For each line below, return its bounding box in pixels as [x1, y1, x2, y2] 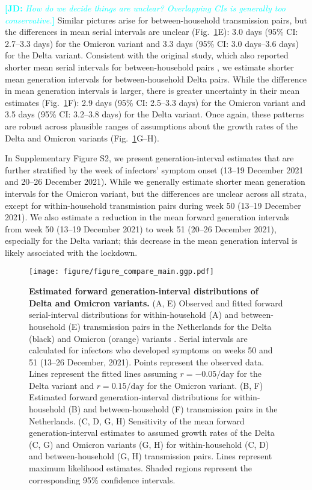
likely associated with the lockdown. [5, 246, 138, 258]
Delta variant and [29, 379, 94, 391]
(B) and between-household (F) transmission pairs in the [68, 403, 278, 415]
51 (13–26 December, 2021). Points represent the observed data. [29, 355, 265, 368]
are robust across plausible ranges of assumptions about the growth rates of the [5, 119, 298, 132]
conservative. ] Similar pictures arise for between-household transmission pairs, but [5, 13, 308, 26]
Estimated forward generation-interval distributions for [29, 391, 231, 403]
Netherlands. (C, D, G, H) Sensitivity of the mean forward [29, 414, 245, 427]
